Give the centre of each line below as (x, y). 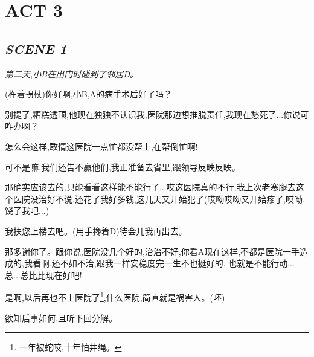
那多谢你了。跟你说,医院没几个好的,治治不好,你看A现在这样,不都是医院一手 (152, 251)
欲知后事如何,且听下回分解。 (61, 317)
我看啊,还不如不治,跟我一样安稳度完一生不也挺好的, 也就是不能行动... (159, 263)
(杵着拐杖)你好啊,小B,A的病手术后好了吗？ (89, 94)
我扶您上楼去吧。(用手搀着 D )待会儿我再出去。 (96, 230)
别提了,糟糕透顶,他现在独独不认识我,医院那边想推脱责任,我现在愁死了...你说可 (157, 114)
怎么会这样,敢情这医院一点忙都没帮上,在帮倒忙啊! (101, 146)
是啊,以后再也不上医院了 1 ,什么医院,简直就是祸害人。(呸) (115, 296)
